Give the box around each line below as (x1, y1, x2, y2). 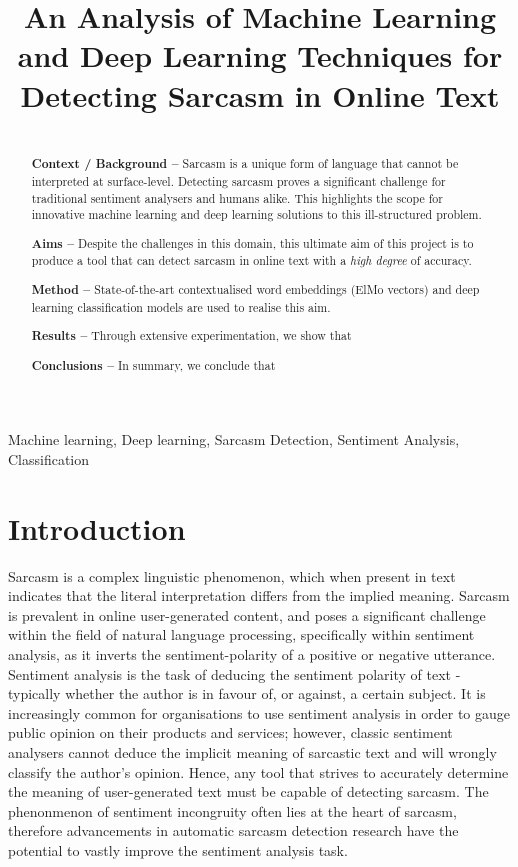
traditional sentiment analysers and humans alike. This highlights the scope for (31, 189, 443, 206)
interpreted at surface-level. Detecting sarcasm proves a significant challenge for (31, 172, 446, 189)
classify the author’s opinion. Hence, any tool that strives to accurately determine (8, 761, 509, 782)
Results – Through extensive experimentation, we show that (31, 327, 352, 345)
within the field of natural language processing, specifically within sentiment (8, 624, 475, 645)
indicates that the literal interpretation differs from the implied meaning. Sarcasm (8, 585, 510, 606)
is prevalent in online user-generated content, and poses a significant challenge (8, 604, 486, 625)
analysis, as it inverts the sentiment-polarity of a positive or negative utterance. (8, 644, 496, 665)
